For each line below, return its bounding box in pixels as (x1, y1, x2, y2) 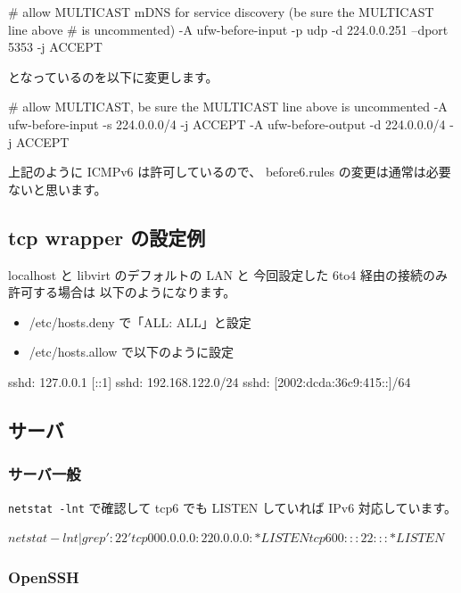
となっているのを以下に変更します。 (8, 67, 218, 86)
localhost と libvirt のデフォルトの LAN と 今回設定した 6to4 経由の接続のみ (8, 265, 449, 284)
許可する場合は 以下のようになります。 (8, 283, 236, 301)
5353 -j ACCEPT (8, 37, 103, 56)
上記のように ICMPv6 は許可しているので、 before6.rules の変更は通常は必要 (8, 162, 451, 181)
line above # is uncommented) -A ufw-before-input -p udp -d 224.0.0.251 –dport (8, 20, 449, 38)
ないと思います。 (8, 179, 107, 198)
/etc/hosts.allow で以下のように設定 (29, 342, 234, 361)
